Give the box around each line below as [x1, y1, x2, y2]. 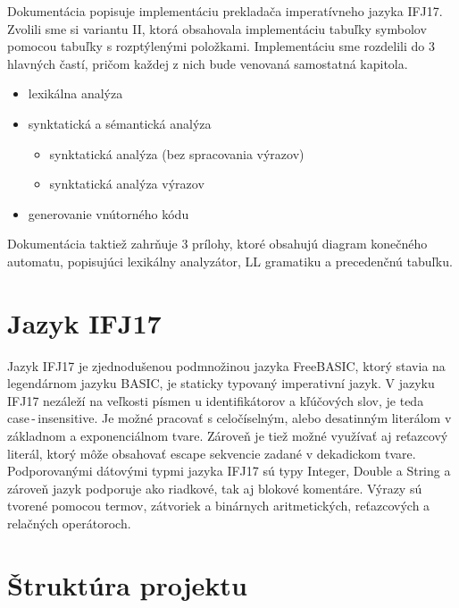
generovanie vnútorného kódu [28, 204, 189, 223]
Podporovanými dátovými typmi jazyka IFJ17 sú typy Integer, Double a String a [7, 461, 451, 480]
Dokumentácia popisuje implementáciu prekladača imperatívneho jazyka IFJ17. [7, 2, 443, 20]
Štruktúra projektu [7, 566, 247, 603]
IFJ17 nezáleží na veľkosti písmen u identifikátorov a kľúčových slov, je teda [7, 391, 424, 410]
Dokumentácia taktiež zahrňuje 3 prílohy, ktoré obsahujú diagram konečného [7, 234, 428, 253]
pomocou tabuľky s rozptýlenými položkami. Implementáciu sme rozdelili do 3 [7, 37, 435, 55]
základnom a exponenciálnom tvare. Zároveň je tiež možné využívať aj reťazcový [7, 426, 448, 445]
